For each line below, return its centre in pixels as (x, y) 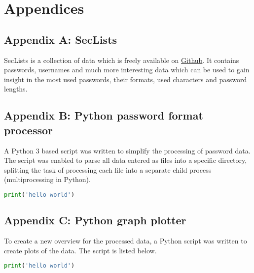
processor (29, 130)
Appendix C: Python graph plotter (95, 220)
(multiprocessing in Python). (47, 179)
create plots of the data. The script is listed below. (80, 250)
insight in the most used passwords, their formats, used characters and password (126, 79)
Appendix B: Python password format (104, 115)
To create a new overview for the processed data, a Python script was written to (126, 241)
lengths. (16, 89)
